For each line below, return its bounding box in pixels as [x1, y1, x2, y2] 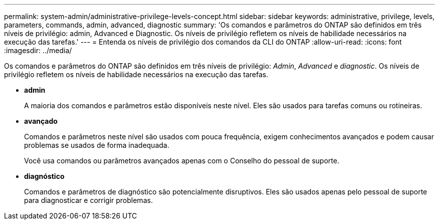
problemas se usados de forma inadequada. [24, 141, 169, 149]
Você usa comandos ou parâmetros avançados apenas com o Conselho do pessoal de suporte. [24, 156, 339, 165]
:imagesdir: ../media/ [4, 46, 72, 55]
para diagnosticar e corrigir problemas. [24, 196, 153, 204]
